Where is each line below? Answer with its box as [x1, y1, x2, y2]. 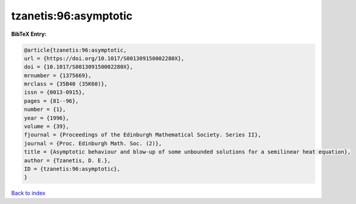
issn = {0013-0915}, [24, 89, 85, 96]
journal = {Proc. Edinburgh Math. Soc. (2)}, [24, 140, 162, 147]
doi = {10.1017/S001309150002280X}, [24, 64, 134, 70]
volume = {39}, [24, 123, 69, 130]
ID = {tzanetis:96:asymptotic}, [24, 166, 121, 172]
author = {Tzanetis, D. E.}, [24, 157, 111, 164]
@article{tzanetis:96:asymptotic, [24, 46, 127, 53]
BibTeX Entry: [11, 30, 47, 38]
